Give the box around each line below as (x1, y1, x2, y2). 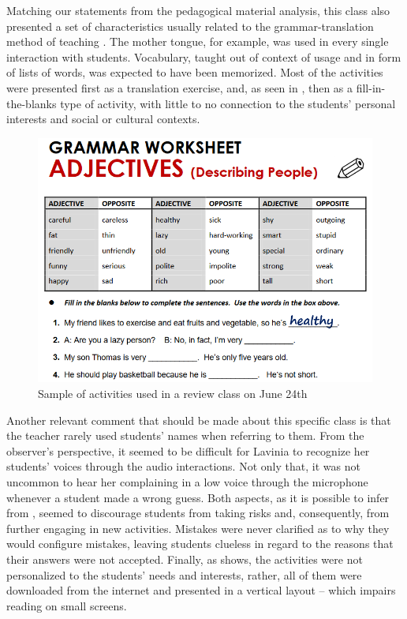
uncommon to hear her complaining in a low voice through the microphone (6, 473, 368, 490)
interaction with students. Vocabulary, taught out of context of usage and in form (6, 48, 401, 65)
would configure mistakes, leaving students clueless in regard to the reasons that (6, 535, 394, 552)
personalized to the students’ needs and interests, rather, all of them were (6, 566, 362, 583)
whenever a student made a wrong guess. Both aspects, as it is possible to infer (6, 489, 390, 505)
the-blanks (6, 95, 57, 111)
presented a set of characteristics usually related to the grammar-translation (6, 17, 374, 34)
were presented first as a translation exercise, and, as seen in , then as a (6, 79, 353, 96)
